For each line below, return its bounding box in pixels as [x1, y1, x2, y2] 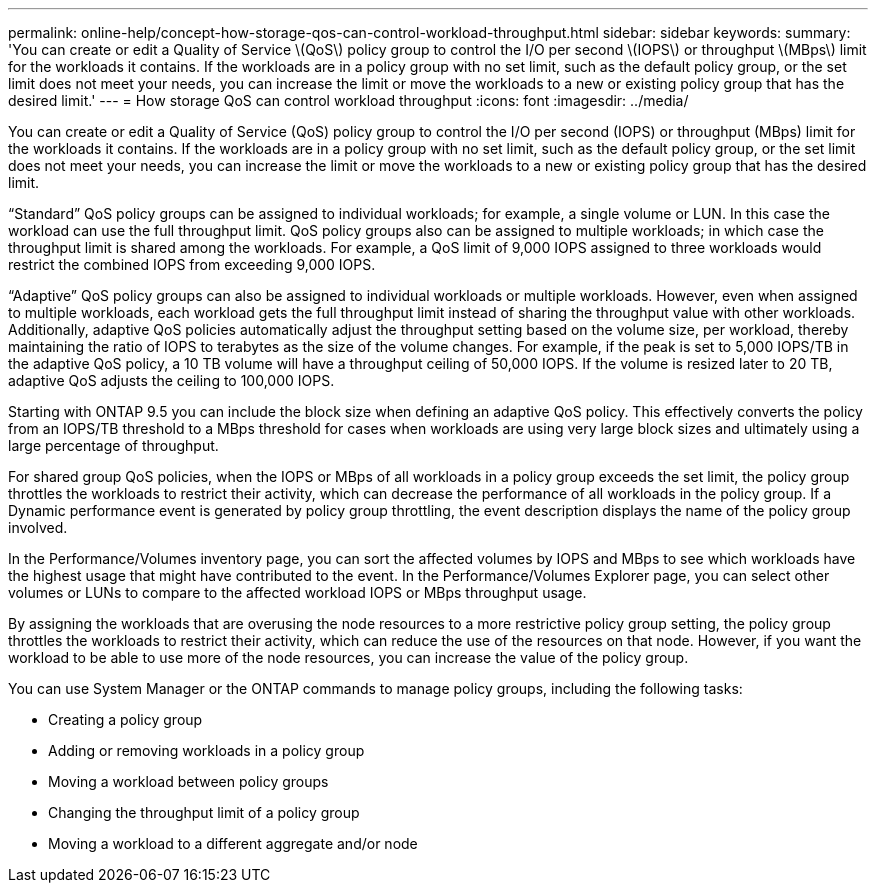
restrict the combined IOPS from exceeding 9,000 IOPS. [8, 256, 376, 273]
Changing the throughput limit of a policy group [48, 804, 360, 821]
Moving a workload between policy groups [48, 773, 329, 790]
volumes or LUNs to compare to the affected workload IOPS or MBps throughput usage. [8, 584, 587, 601]
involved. [8, 519, 68, 536]
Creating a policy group [48, 711, 203, 728]
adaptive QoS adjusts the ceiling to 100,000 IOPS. [8, 372, 335, 389]
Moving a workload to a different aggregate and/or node [48, 835, 418, 852]
